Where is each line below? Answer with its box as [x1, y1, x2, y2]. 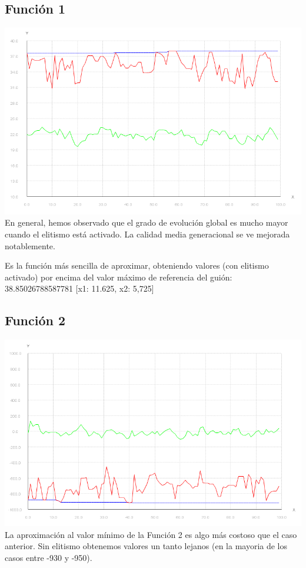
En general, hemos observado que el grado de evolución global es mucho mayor [5, 216, 288, 229]
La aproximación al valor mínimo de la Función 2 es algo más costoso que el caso [5, 528, 297, 540]
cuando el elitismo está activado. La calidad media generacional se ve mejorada [5, 228, 290, 240]
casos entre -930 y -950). [5, 551, 92, 563]
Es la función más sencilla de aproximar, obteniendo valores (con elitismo [5, 259, 269, 272]
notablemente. [5, 239, 55, 252]
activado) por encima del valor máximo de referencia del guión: [5, 270, 232, 283]
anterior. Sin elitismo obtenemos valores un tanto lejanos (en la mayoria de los [5, 540, 288, 552]
